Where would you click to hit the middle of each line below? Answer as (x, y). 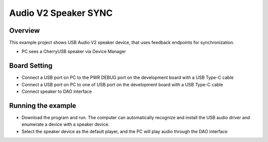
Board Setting (31, 66)
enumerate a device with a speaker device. (66, 125)
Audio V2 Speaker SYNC (61, 13)
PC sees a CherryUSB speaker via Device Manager (74, 52)
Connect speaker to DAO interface (57, 91)
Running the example (43, 106)
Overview (25, 31)
